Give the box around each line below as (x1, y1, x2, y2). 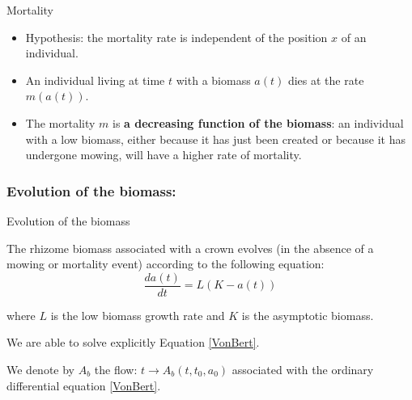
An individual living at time (25, 71, 165, 88)
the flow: (94, 361, 138, 377)
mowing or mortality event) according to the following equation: (6, 255, 325, 272)
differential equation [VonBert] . (6, 377, 161, 394)
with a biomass (176, 71, 251, 88)
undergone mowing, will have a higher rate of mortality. (25, 146, 302, 163)
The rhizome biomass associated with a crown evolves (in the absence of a (6, 239, 374, 256)
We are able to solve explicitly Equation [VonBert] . (6, 334, 260, 351)
